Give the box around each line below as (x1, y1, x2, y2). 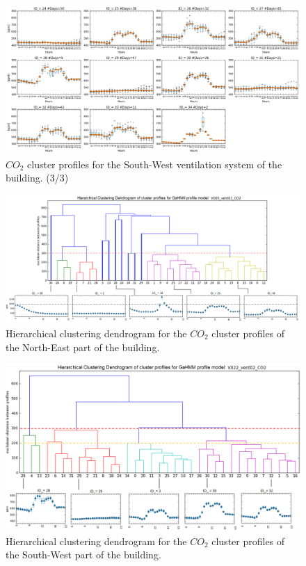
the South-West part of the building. (6, 547, 161, 562)
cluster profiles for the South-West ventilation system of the (27, 156, 282, 171)
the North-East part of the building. (6, 339, 160, 354)
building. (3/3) (6, 170, 69, 185)
